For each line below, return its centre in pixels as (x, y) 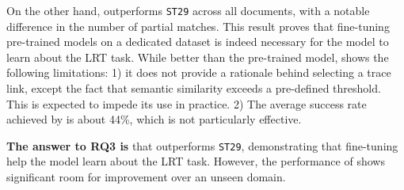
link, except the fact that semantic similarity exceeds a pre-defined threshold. (194, 88)
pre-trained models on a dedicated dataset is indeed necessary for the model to (198, 42)
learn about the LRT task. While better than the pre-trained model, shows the (198, 57)
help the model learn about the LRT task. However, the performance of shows (196, 161)
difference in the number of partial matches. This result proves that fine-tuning (198, 26)
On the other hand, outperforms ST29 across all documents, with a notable (188, 10)
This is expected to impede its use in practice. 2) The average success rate (187, 103)
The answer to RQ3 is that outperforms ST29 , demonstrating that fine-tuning (202, 145)
